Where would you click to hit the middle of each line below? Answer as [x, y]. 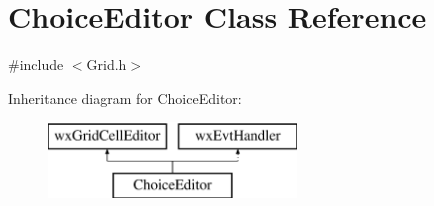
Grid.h [106, 64]
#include [36, 64]
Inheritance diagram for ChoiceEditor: [125, 97]
